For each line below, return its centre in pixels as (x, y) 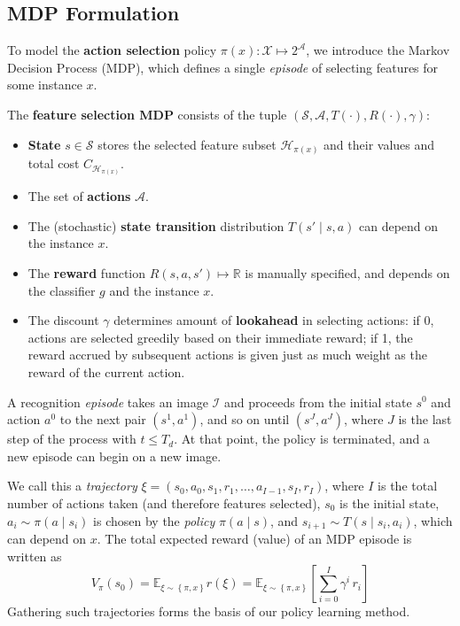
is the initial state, (390, 502)
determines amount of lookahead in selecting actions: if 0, (274, 320)
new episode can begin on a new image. (114, 456)
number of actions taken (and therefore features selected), (164, 502)
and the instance (154, 290)
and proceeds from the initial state (318, 402)
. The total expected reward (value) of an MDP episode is (254, 538)
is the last (425, 419)
